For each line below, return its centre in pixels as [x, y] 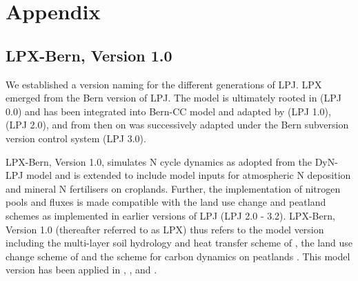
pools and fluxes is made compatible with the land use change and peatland [166, 202]
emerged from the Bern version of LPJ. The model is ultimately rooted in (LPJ [174, 98]
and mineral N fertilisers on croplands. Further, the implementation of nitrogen [173, 188]
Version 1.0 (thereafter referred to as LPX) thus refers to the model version [165, 229]
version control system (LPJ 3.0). [76, 138]
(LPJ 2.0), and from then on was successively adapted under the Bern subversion [177, 125]
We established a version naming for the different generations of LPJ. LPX [164, 84]
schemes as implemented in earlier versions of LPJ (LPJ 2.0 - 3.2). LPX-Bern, [170, 215]
